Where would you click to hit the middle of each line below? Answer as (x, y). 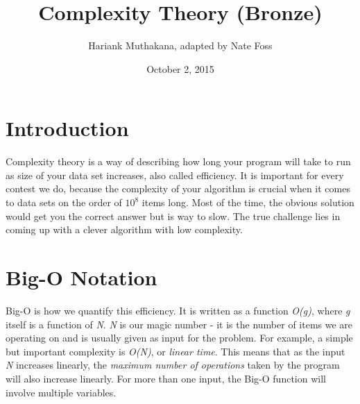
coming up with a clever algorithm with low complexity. (124, 229)
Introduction (67, 128)
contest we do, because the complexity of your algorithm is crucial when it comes (178, 188)
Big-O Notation (82, 277)
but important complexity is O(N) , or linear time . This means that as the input (175, 351)
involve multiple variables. (61, 392)
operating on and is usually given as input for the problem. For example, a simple (179, 338)
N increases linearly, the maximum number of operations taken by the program (173, 365)
